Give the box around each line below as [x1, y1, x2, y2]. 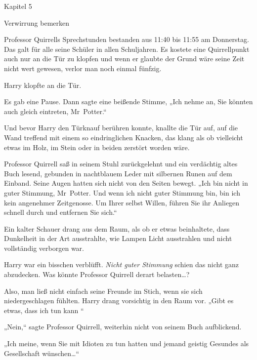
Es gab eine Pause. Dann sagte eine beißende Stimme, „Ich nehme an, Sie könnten [4, 96, 253, 107]
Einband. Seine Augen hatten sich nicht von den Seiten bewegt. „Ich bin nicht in [4, 178, 248, 188]
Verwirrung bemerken [4, 17, 70, 28]
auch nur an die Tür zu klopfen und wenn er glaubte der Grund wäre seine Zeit [4, 53, 245, 64]
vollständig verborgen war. [4, 242, 84, 253]
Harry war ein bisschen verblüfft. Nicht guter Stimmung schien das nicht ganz [4, 259, 239, 270]
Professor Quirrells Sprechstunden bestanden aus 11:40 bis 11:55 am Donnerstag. [4, 34, 249, 44]
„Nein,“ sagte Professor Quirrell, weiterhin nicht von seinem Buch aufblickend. [4, 321, 242, 332]
